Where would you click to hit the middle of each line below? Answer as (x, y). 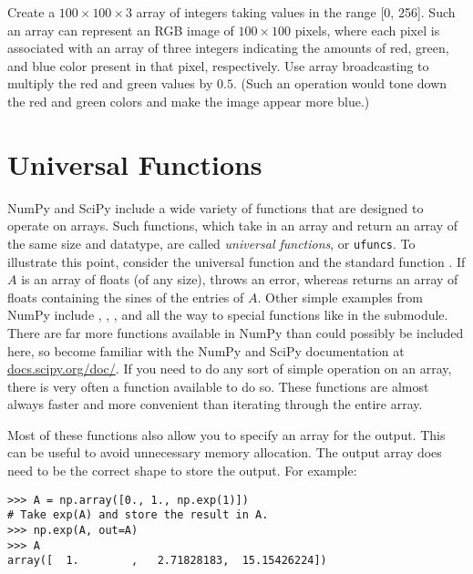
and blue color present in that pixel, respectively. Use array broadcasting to (218, 65)
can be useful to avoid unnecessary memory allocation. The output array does (225, 452)
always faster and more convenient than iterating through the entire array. (215, 404)
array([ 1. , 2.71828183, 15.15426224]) (167, 561)
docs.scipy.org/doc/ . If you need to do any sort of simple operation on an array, (230, 369)
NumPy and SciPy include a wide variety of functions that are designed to (216, 207)
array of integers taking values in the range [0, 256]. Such (296, 12)
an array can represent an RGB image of (121, 30)
